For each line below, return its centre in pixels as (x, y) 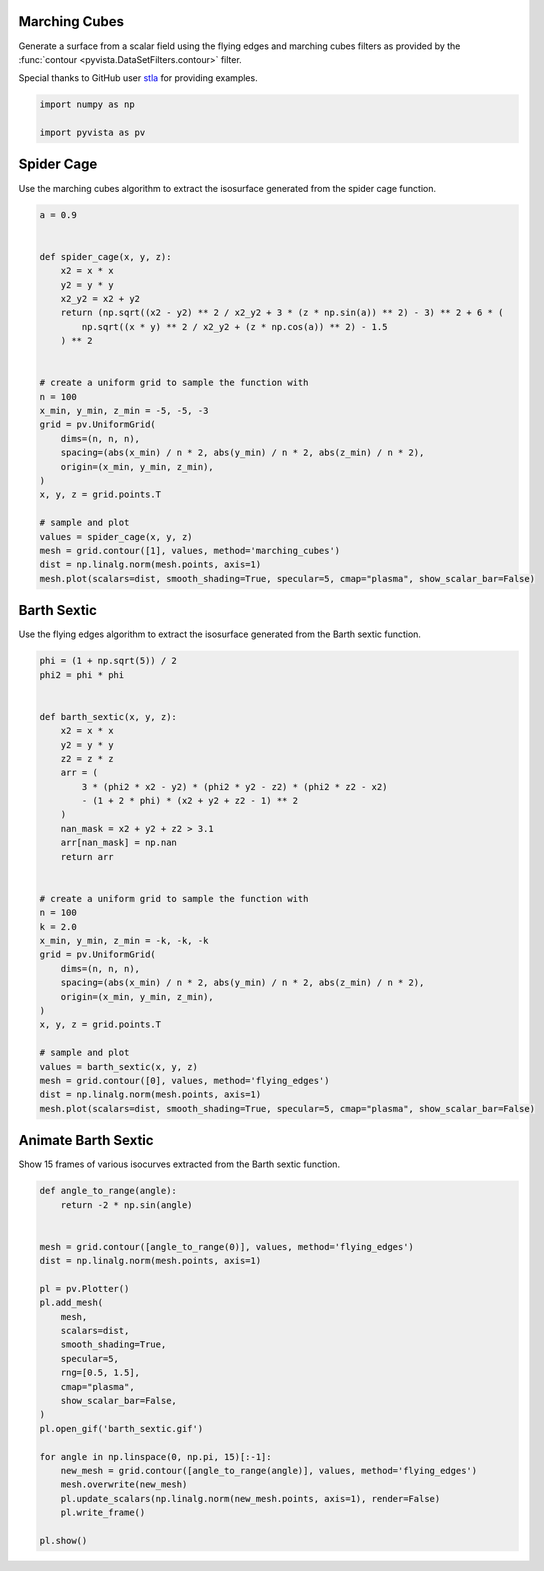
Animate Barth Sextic (86, 1140)
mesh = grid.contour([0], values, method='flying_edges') (184, 1080)
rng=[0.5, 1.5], (100, 1373)
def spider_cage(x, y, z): (105, 256)
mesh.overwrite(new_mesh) (124, 1484)
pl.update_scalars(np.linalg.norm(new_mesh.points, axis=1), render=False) (250, 1498)
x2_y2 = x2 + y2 (100, 298)
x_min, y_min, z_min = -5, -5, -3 (124, 411)
